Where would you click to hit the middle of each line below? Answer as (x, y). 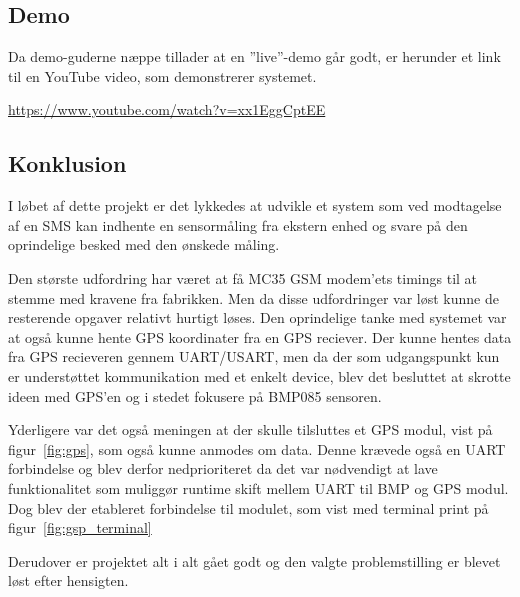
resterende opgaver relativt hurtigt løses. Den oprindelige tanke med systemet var (257, 317)
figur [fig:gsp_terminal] (80, 527)
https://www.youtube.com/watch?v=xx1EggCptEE (167, 109)
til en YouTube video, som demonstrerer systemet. (162, 75)
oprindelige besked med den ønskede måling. (144, 244)
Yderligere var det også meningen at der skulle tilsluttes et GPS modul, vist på (250, 429)
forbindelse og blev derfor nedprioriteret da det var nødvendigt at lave (223, 468)
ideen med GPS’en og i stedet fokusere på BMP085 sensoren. (195, 395)
